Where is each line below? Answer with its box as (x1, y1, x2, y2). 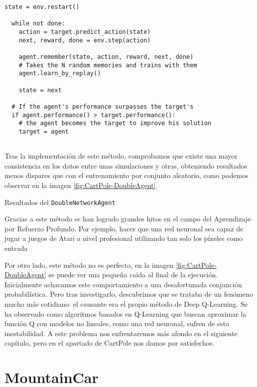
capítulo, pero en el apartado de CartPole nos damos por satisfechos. (4, 338, 215, 348)
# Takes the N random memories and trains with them (18, 61, 197, 69)
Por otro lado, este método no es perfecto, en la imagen (4, 259, 174, 270)
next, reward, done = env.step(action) (18, 36, 151, 44)
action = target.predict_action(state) (18, 28, 151, 35)
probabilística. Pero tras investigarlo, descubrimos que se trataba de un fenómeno (4, 289, 253, 299)
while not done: (11, 20, 65, 27)
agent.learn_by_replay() (18, 70, 101, 77)
